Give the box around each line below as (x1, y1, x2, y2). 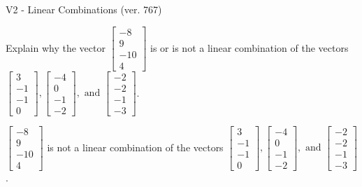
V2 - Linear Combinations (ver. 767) (6, 2, 162, 16)
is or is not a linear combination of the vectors (150, 40, 349, 55)
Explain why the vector (6, 40, 106, 55)
